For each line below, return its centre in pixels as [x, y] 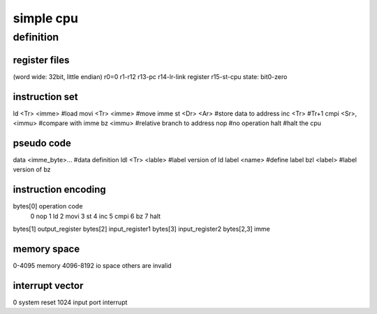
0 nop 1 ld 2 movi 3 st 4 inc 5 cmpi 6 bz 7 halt [95, 216]
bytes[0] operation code [48, 206]
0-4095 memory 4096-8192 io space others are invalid [92, 265]
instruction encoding [59, 190]
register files [41, 60]
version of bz [32, 170]
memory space [46, 249]
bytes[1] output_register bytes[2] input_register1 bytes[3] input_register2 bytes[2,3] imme [141, 229]
